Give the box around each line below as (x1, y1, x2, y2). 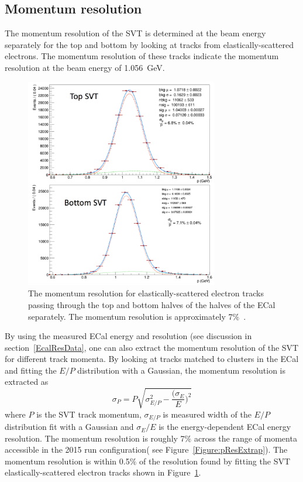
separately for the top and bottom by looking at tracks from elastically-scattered (5, 38, 294, 50)
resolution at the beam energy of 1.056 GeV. (5, 61, 165, 73)
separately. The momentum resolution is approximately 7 (28, 310, 233, 322)
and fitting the (5, 364, 57, 376)
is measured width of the (163, 408, 252, 420)
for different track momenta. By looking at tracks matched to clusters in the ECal (5, 353, 299, 365)
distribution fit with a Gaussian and (5, 421, 134, 433)
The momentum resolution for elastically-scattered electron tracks (28, 287, 264, 299)
